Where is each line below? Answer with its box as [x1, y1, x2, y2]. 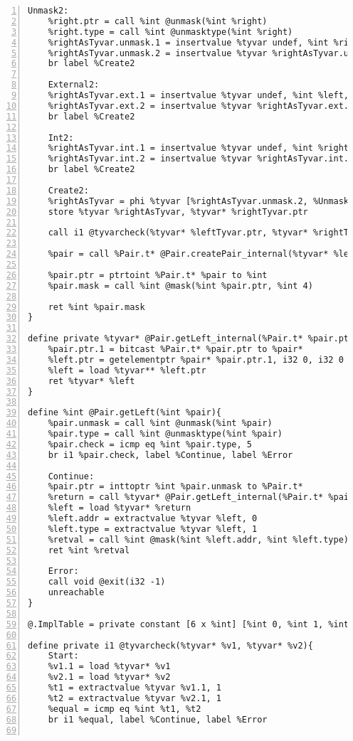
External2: [48, 80, 100, 90]
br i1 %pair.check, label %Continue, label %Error [48, 449, 293, 460]
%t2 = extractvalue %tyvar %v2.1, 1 [48, 693, 222, 703]
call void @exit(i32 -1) [48, 577, 166, 587]
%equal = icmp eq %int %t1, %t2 [48, 703, 201, 714]
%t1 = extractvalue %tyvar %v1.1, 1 [48, 683, 222, 693]
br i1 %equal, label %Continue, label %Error [48, 714, 268, 725]
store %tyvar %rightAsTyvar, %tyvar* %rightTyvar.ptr [48, 206, 308, 217]
